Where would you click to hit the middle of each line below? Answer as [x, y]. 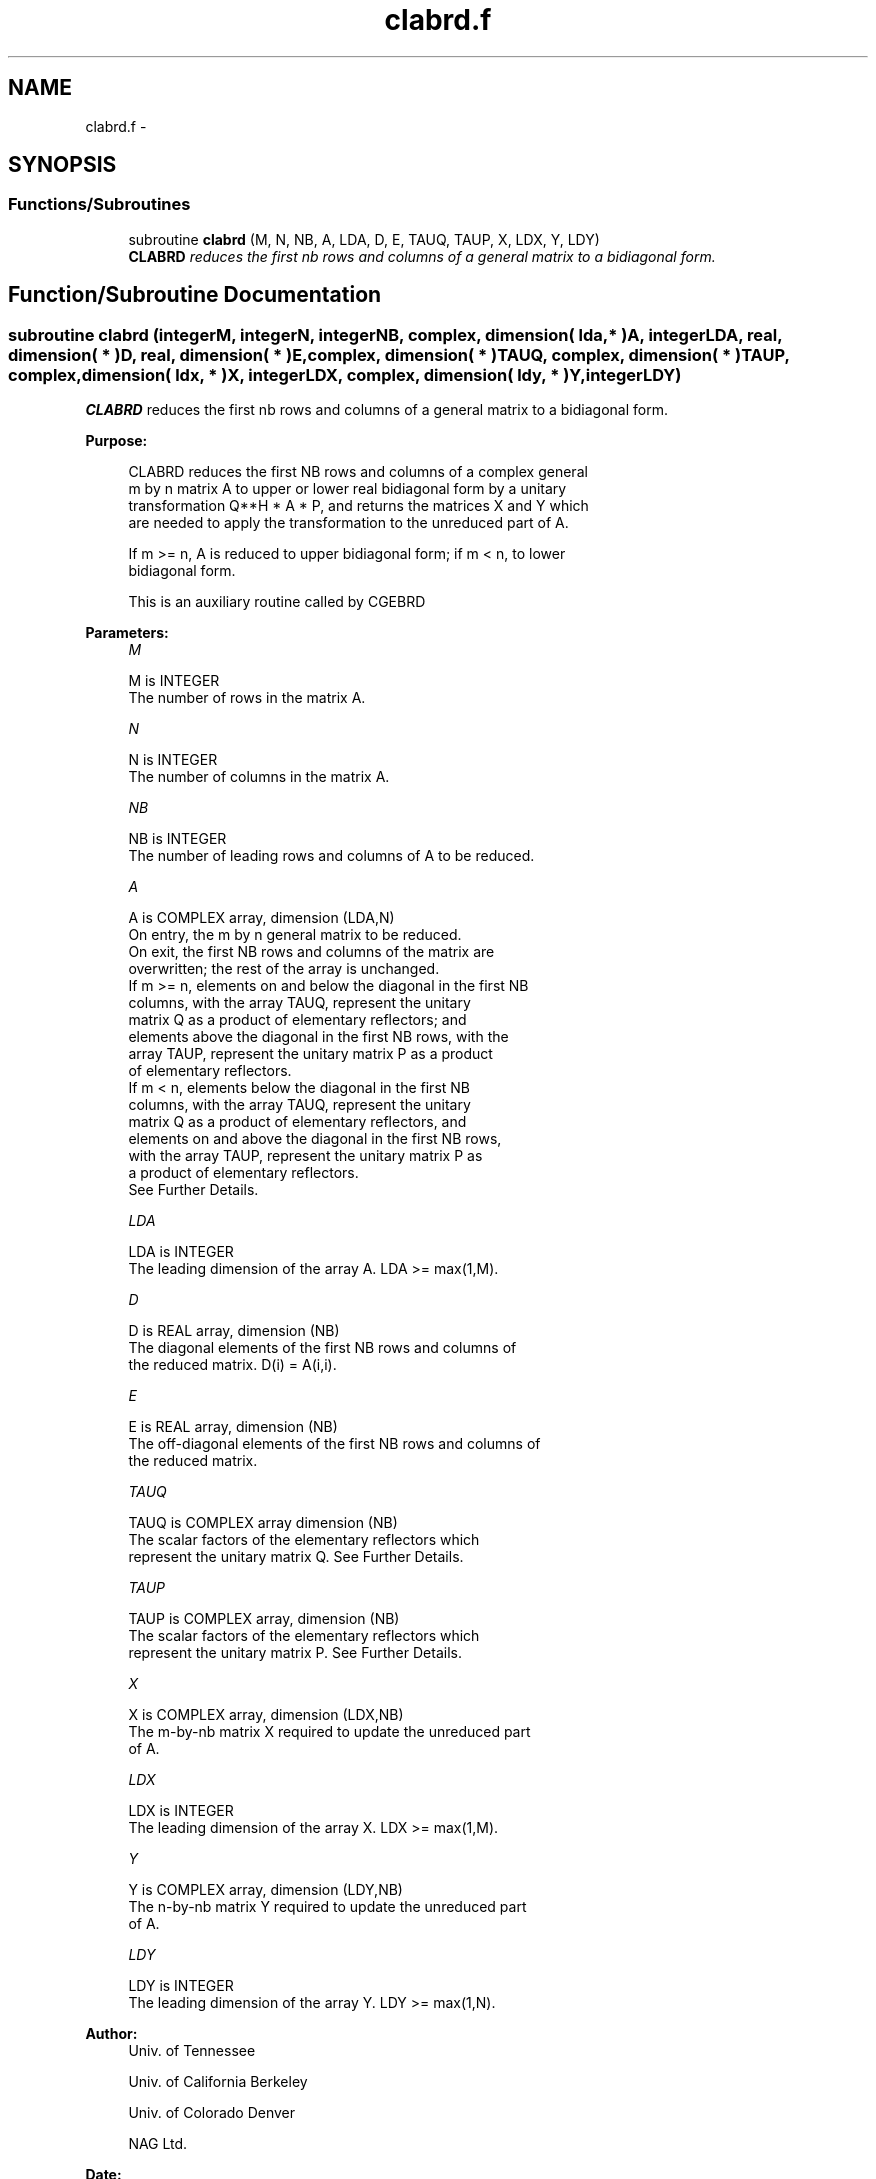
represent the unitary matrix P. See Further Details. [295, 1653]
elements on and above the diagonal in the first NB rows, [315, 1139]
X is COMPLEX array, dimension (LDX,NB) [266, 1715]
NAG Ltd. [158, 2144]
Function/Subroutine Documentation [195, 295]
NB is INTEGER [177, 839]
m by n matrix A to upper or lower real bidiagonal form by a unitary [347, 489]
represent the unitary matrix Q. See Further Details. [296, 1557]
